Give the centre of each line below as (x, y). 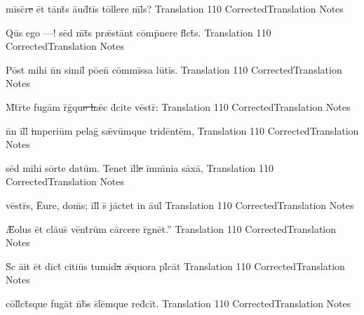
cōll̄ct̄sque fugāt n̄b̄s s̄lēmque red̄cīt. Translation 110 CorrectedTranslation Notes (178, 303)
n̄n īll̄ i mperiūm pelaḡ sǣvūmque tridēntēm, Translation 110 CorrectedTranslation (182, 130)
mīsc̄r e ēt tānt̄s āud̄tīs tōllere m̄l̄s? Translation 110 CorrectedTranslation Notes (175, 8)
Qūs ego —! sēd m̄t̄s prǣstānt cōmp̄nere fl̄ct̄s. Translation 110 (139, 32)
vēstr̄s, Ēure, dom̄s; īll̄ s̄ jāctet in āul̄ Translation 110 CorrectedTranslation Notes (180, 205)
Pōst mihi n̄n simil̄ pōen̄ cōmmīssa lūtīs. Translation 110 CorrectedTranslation (174, 69)
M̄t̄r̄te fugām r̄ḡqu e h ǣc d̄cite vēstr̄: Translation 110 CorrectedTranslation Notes (178, 106)
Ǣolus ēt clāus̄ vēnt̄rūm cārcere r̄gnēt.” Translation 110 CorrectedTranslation (171, 228)
